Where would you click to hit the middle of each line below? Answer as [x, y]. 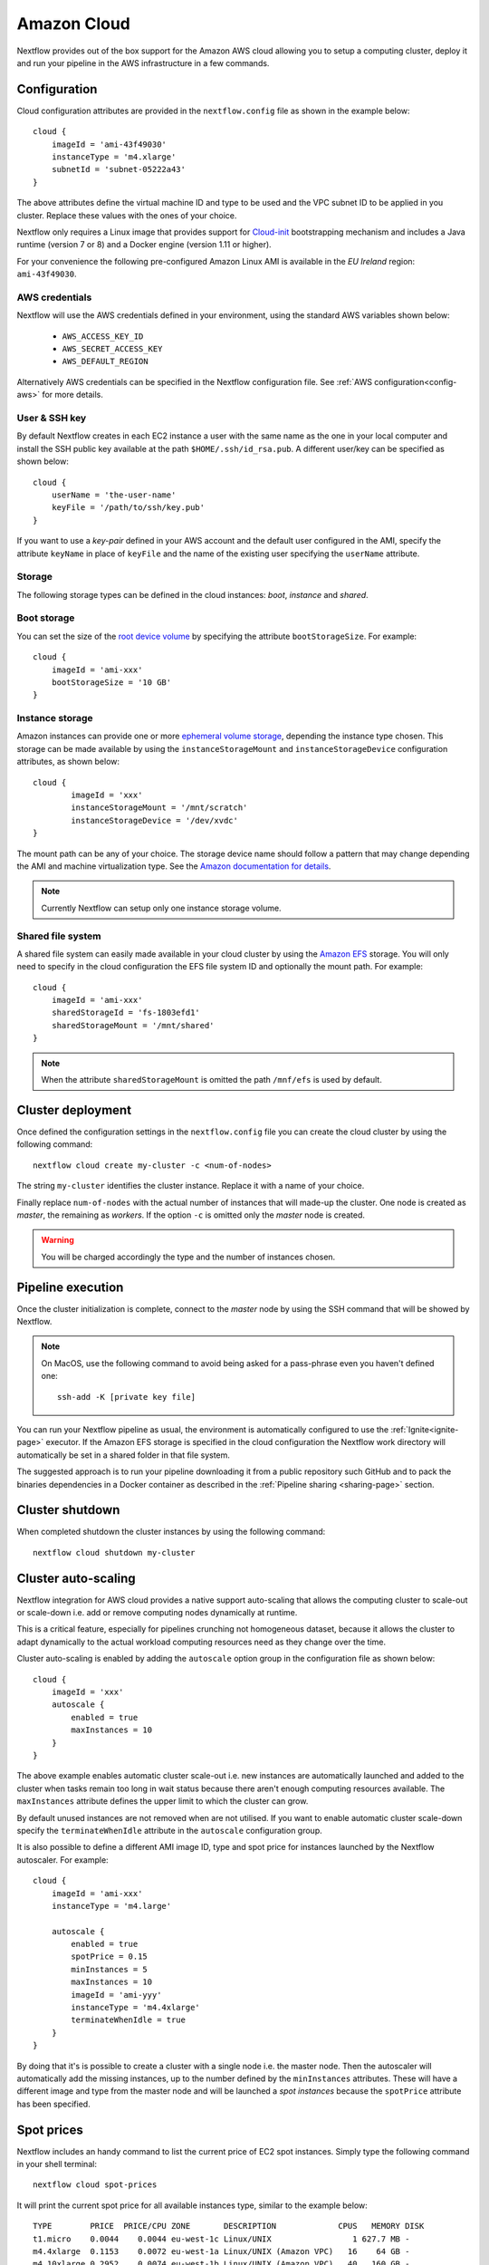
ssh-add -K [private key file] [127, 1397]
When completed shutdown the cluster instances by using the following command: [171, 1532]
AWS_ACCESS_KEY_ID [103, 336]
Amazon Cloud [73, 24]
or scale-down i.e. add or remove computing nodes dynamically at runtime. [157, 1613]
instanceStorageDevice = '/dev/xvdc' [155, 820]
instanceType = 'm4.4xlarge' [136, 2008]
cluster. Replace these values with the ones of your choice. [127, 215]
